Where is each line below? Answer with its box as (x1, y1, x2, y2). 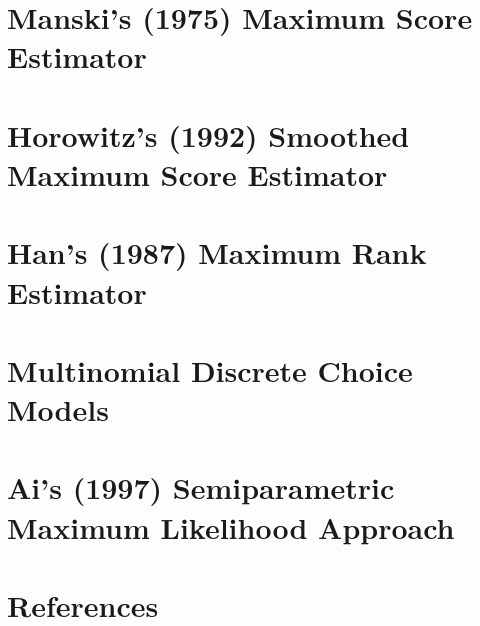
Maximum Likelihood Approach (7, 506, 455, 547)
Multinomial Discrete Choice (7, 349, 413, 390)
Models (7, 389, 109, 430)
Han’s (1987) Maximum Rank (7, 232, 427, 273)
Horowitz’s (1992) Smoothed (7, 114, 410, 155)
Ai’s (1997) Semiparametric (7, 467, 395, 508)
